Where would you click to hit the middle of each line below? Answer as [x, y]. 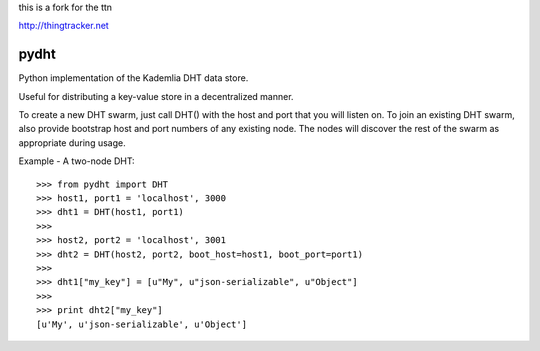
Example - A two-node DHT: [76, 161]
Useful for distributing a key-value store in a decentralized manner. [156, 96]
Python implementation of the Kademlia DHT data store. [133, 78]
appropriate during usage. [72, 142]
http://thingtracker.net [63, 26]
